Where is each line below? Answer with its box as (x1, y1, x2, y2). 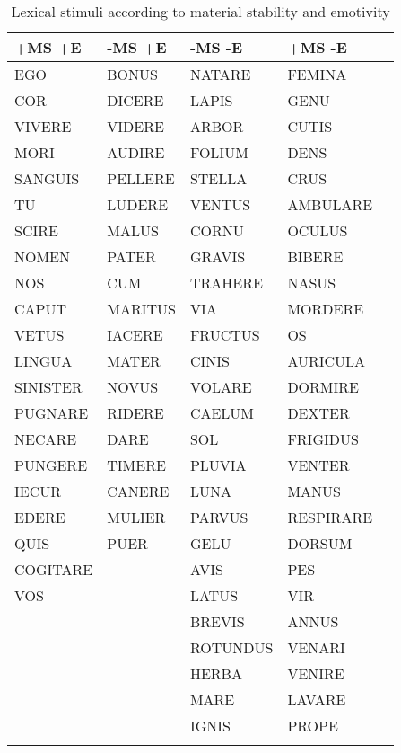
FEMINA (287, 64, 347, 84)
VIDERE (107, 116, 164, 137)
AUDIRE (107, 142, 165, 163)
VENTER (287, 455, 350, 475)
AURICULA (287, 350, 366, 371)
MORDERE (287, 298, 364, 319)
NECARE (14, 429, 77, 449)
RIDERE (107, 403, 164, 423)
